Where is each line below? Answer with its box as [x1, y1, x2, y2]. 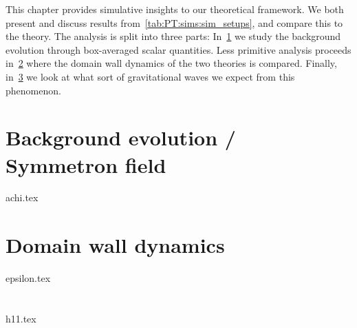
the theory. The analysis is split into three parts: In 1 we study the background [6, 29, 341, 43]
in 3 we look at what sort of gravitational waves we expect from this [6, 69, 295, 83]
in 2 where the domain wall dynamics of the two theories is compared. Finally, [6, 56, 337, 70]
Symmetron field [6, 150, 166, 178]
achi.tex [6, 190, 39, 205]
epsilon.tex [6, 271, 51, 285]
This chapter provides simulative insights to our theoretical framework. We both [6, 2, 344, 16]
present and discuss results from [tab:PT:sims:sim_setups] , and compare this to [6, 15, 343, 30]
